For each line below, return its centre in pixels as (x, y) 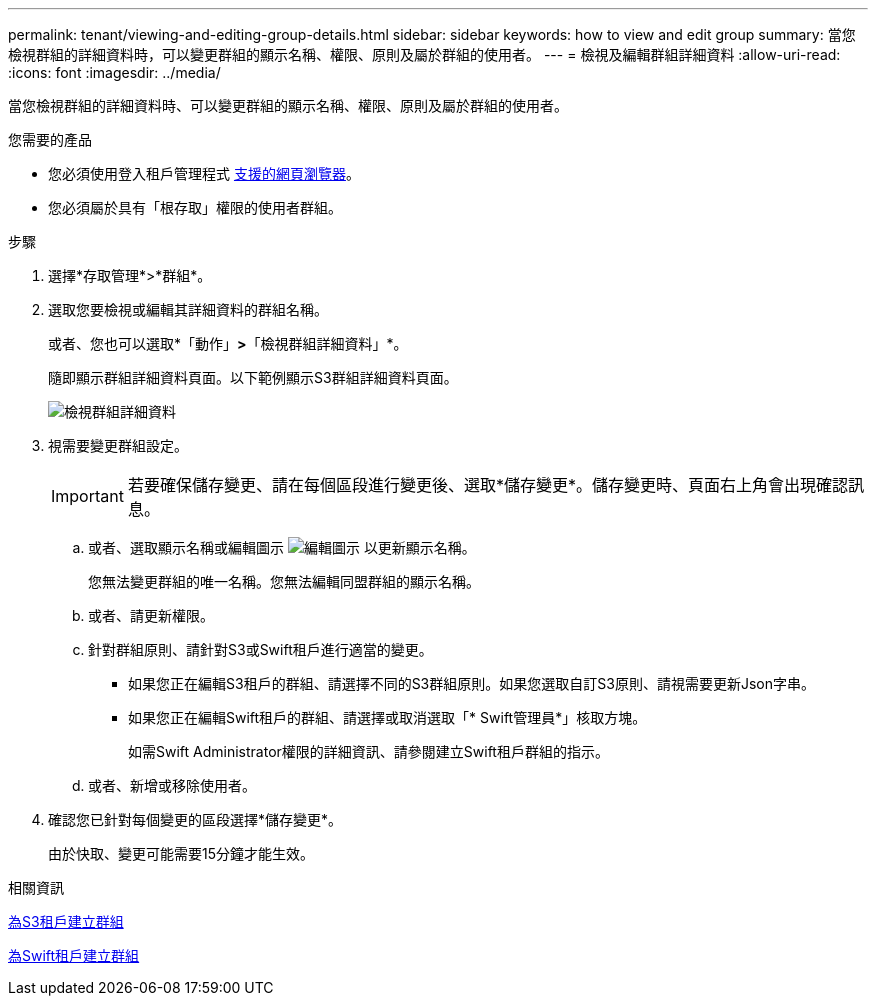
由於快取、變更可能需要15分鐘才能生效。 (181, 853)
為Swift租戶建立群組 (74, 955)
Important (87, 496)
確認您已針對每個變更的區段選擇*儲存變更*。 (195, 819)
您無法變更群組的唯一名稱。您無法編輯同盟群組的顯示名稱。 (284, 581)
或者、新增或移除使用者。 (172, 785)
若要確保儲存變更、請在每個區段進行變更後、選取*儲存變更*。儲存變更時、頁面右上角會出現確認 (488, 485)
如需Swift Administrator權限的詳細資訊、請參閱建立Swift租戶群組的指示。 (368, 751)
